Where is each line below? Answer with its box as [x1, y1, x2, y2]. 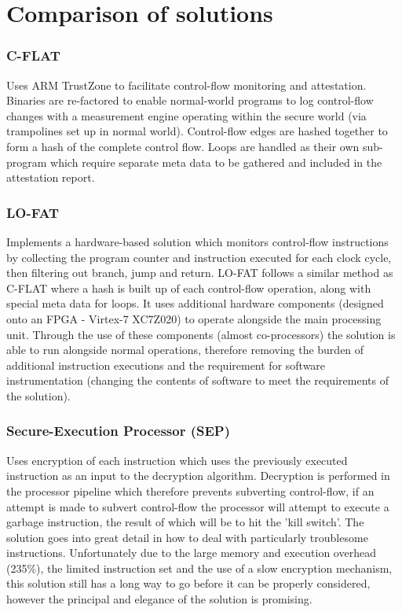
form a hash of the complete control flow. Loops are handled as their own [6, 138, 360, 154]
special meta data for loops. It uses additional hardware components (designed [6, 295, 384, 312]
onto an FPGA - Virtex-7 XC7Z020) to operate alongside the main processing [6, 310, 382, 326]
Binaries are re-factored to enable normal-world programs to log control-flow [6, 92, 374, 109]
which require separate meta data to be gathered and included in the [50, 153, 382, 170]
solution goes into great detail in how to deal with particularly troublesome [6, 529, 368, 545]
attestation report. [6, 169, 95, 186]
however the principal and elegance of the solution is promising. [6, 591, 312, 607]
